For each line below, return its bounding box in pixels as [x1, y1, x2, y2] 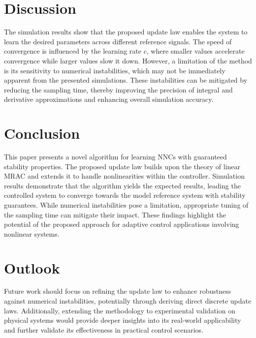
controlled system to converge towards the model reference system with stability [4, 190, 246, 200]
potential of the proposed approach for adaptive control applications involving [4, 219, 239, 229]
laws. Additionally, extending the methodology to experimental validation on [4, 305, 235, 315]
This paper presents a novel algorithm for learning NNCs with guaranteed [4, 152, 227, 161]
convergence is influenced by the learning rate [4, 46, 142, 56]
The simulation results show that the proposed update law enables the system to [4, 27, 248, 37]
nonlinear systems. [4, 228, 60, 239]
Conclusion [4, 123, 80, 143]
